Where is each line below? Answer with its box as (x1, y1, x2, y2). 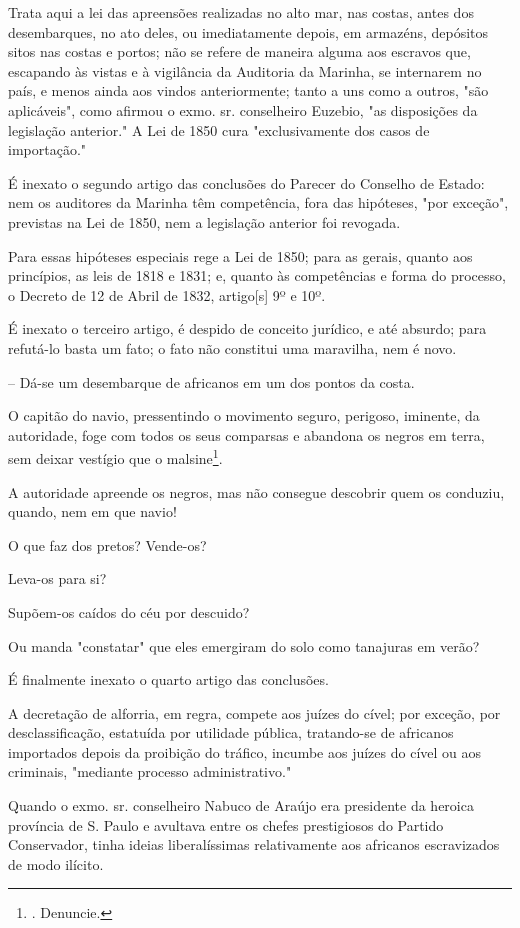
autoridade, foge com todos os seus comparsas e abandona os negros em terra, (8, 424, 485, 445)
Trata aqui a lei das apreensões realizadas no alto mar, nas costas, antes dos (8, 2, 474, 22)
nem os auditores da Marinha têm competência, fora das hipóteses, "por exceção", (8, 192, 509, 213)
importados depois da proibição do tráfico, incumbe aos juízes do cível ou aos (8, 741, 482, 762)
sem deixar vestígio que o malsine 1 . (8, 445, 223, 468)
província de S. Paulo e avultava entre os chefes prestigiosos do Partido (8, 814, 444, 835)
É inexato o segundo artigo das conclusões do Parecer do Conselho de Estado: (8, 172, 485, 193)
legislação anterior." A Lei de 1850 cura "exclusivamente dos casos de (8, 119, 430, 140)
